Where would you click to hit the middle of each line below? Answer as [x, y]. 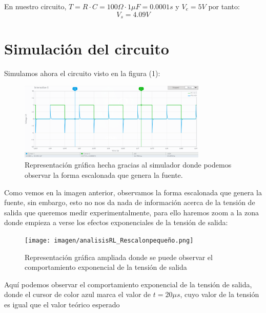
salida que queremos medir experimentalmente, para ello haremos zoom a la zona [131, 212]
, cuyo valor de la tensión [220, 294]
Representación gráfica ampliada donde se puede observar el [119, 257]
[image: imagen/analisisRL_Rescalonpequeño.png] [109, 241]
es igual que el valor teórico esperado [62, 305]
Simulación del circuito [87, 49]
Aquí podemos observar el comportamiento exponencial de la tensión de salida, [128, 284]
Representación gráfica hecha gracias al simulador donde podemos [128, 165]
